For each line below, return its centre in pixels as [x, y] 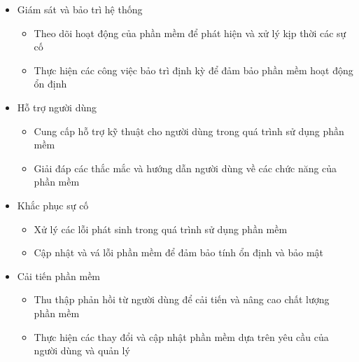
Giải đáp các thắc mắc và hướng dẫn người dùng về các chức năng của [185, 168]
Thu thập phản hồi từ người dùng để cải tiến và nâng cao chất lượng [182, 299]
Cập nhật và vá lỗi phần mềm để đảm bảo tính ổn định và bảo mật [178, 252]
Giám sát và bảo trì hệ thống [80, 9]
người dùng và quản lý [82, 350]
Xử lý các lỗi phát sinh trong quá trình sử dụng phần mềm [161, 229]
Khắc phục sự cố [53, 205]
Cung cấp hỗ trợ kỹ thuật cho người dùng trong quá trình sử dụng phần [189, 131]
